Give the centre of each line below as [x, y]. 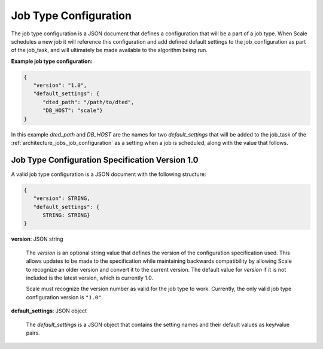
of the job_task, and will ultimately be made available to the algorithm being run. [109, 50]
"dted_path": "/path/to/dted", [89, 102]
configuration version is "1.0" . [65, 297]
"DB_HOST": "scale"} [73, 110]
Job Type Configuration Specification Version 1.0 [105, 160]
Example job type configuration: [52, 61]
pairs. [33, 333]
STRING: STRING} [66, 215]
